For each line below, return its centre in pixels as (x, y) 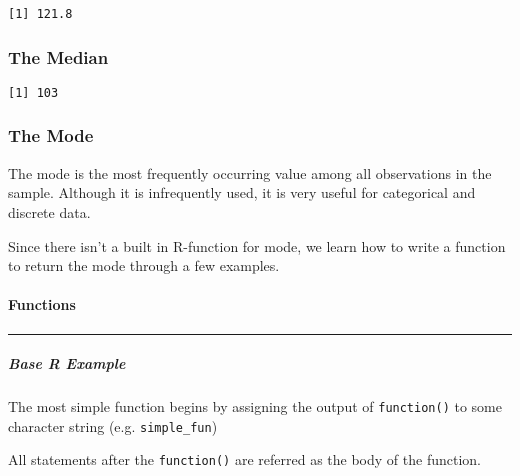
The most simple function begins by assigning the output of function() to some (255, 406)
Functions (42, 304)
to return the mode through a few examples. (144, 265)
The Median (58, 56)
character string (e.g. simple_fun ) (113, 425)
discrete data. (49, 211)
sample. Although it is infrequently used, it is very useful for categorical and (242, 192)
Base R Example (67, 363)
